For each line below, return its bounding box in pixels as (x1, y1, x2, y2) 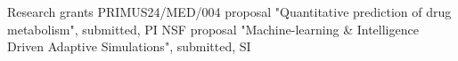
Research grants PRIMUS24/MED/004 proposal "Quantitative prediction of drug (7, 3, 452, 20)
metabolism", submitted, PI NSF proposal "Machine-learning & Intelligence (7, 19, 419, 38)
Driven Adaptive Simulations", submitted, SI (7, 37, 251, 56)
